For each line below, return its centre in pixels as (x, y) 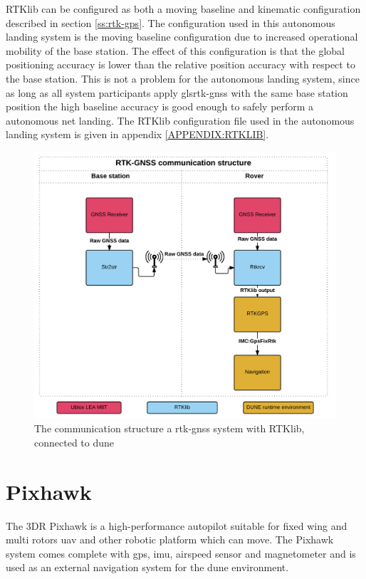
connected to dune (74, 442)
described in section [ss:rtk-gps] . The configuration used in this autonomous (171, 22)
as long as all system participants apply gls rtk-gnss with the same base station (177, 92)
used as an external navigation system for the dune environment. (147, 567)
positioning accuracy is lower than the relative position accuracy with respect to (181, 64)
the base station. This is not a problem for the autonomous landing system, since (183, 78)
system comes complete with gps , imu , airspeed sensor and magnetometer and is (181, 553)
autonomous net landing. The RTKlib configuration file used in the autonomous (180, 120)
